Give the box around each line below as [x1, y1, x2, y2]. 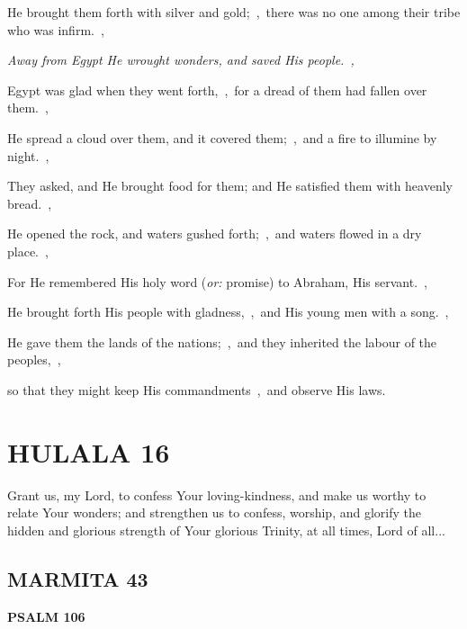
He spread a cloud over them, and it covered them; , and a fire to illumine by [7, 128, 437, 147]
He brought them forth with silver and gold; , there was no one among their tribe [7, 3, 461, 21]
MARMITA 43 [7, 564, 148, 592]
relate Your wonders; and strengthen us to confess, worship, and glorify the [7, 503, 421, 522]
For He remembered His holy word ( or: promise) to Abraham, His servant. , [7, 272, 427, 291]
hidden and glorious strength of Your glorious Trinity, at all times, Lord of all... [7, 520, 445, 539]
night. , [7, 146, 49, 165]
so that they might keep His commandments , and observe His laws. [7, 380, 386, 399]
